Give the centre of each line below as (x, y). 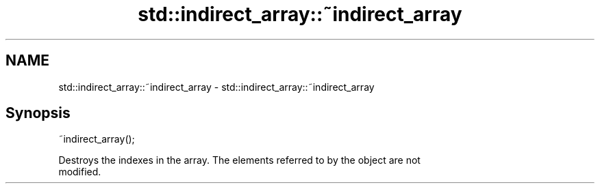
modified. (80, 172)
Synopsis (38, 113)
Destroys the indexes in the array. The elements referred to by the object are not (239, 160)
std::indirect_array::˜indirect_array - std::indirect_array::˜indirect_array (216, 87)
